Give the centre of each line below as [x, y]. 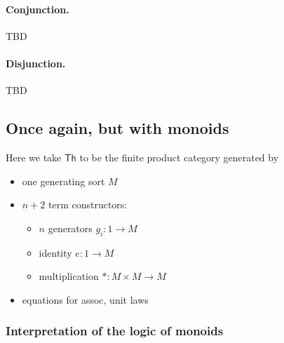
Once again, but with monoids [117, 128]
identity [55, 252]
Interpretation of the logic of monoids [115, 331]
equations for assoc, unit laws [85, 299]
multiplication [69, 276]
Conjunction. [38, 9]
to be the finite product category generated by [179, 157]
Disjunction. [36, 63]
